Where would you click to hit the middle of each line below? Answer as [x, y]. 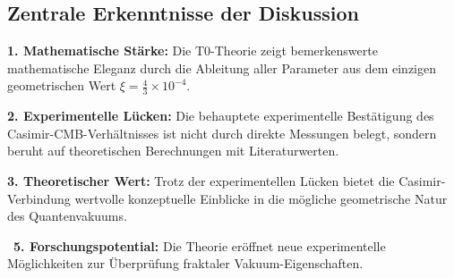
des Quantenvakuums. [67, 216]
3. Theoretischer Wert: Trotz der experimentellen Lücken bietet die [201, 181]
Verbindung [39, 198]
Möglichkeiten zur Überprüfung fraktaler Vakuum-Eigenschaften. [185, 263]
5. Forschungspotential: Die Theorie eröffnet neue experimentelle [200, 245]
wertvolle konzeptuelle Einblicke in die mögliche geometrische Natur [261, 198]
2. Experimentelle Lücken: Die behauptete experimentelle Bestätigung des [221, 116]
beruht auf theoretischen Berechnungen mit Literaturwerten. [173, 151]
